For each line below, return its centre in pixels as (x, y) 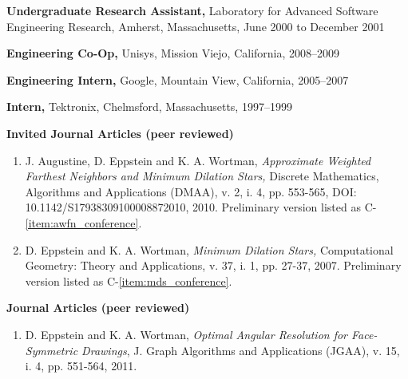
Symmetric (51, 350)
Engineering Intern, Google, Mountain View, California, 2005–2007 (178, 79)
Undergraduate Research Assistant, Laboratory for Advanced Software (192, 10)
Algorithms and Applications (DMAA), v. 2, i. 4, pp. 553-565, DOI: (191, 191)
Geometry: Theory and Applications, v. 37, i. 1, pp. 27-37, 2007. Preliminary (213, 265)
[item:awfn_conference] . (83, 222)
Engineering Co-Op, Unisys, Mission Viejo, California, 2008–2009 (173, 53)
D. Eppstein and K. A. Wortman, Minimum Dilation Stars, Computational (209, 249)
